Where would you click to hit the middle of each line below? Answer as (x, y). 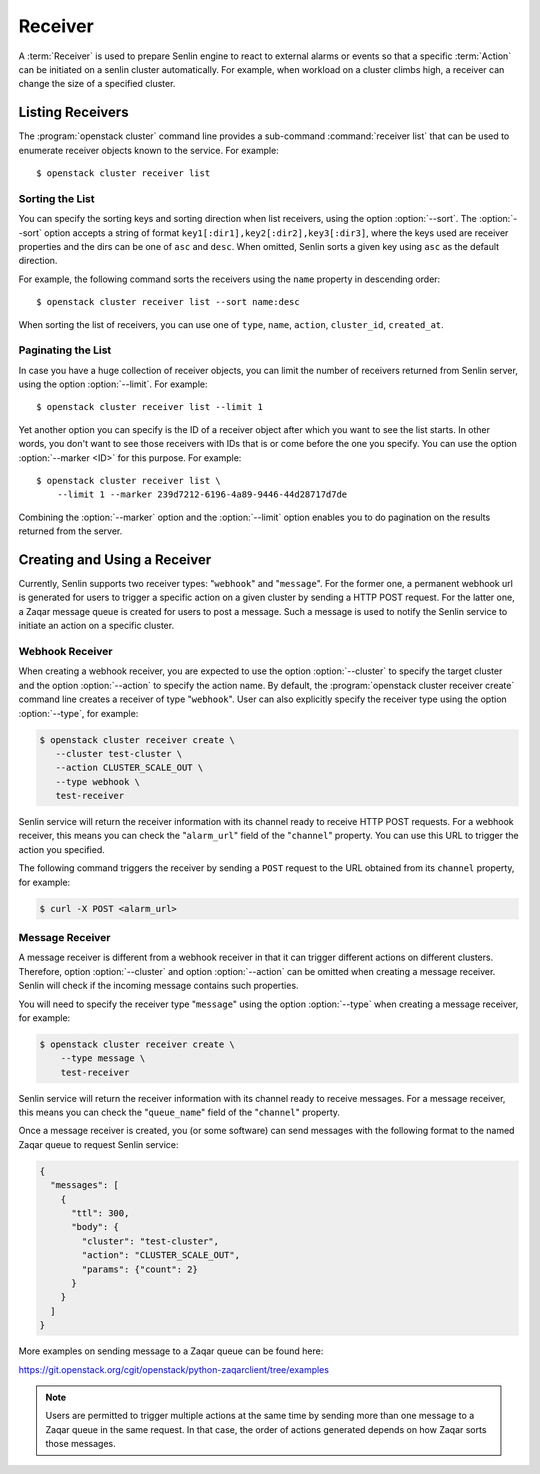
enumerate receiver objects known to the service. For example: (148, 150)
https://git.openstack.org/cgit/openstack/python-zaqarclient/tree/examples (174, 1369)
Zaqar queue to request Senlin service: (98, 1144)
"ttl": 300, (100, 1213)
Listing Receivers (73, 112)
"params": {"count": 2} (140, 1269)
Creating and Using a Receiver (115, 559)
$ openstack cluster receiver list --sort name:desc (168, 302)
